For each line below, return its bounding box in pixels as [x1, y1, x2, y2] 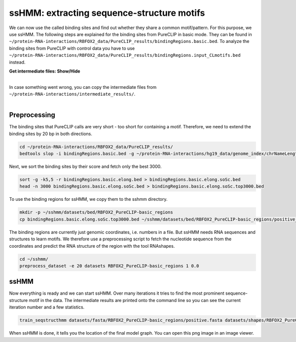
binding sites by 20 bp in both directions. [9, 131, 92, 137]
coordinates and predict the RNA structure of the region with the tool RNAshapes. [9, 243, 175, 249]
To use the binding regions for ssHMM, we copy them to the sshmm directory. [9, 196, 168, 202]
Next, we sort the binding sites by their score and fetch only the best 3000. [9, 163, 162, 170]
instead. [9, 59, 26, 65]
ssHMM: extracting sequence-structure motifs [9, 7, 205, 18]
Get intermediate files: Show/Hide [9, 68, 80, 74]
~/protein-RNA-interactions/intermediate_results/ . [9, 91, 136, 97]
